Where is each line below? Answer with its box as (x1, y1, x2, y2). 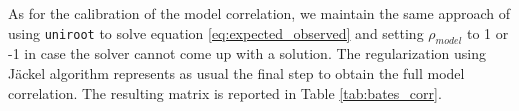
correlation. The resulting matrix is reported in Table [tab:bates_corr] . (8, 82, 442, 103)
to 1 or (466, 22, 509, 43)
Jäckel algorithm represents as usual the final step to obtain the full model (8, 62, 465, 83)
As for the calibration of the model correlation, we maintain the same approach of (8, 3, 511, 23)
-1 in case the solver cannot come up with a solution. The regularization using (8, 43, 486, 64)
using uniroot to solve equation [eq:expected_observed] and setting (8, 22, 424, 43)
